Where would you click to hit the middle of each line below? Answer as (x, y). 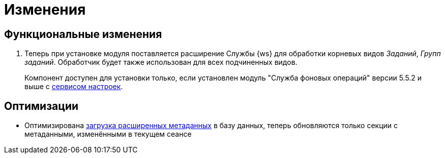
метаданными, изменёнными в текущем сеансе (108, 134)
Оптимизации (41, 106)
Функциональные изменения (83, 34)
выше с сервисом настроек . (74, 87)
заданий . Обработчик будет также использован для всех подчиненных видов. (161, 62)
